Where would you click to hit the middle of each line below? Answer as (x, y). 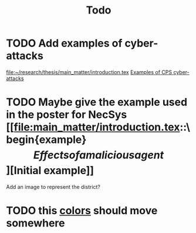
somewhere (36, 223)
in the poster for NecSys (67, 115)
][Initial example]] (50, 171)
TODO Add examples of (64, 43)
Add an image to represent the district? (53, 187)
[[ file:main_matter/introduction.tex (93, 127)
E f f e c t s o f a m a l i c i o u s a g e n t (99, 155)
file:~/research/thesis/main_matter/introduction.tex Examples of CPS (89, 72)
